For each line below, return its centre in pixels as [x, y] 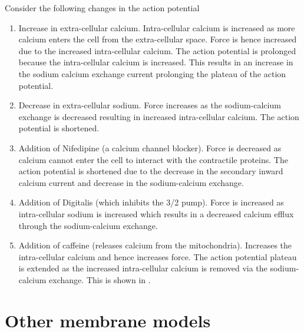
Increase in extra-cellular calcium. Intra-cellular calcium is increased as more [157, 27]
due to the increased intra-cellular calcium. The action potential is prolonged [157, 50]
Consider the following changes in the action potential [102, 8]
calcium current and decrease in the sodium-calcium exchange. [131, 182]
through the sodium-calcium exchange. [88, 225]
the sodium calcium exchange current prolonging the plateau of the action [152, 73]
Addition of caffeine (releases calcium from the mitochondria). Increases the [155, 245]
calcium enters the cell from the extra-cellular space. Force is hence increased [158, 39]
